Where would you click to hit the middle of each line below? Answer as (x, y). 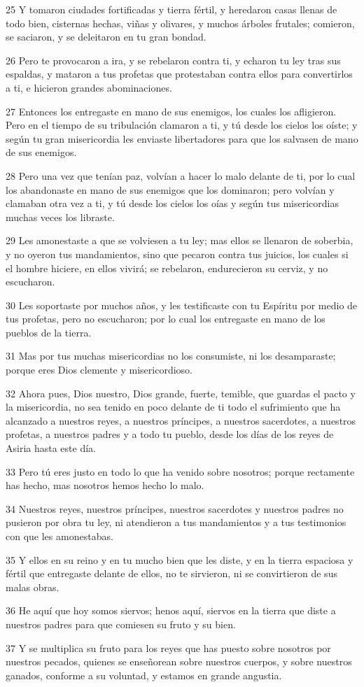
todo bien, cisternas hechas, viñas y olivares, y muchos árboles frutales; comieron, (180, 23)
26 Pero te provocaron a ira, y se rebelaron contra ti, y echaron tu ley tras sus (173, 60)
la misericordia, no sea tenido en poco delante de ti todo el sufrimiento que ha (173, 407)
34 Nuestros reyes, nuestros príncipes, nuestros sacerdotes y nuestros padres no (175, 508)
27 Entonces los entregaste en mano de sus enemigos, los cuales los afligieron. (171, 111)
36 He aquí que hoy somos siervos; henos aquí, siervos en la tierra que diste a (171, 610)
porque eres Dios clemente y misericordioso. (99, 370)
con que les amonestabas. (59, 536)
